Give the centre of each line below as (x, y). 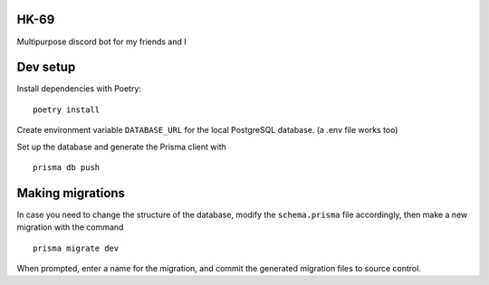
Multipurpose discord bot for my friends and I (102, 42)
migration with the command (70, 227)
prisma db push (67, 167)
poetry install (67, 109)
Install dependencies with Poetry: (79, 89)
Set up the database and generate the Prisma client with (121, 147)
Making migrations (71, 193)
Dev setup (46, 67)
